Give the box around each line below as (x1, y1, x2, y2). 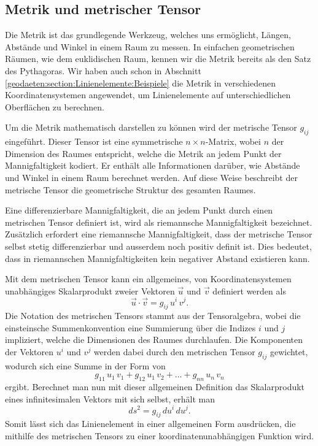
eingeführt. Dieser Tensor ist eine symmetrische (5, 135, 183, 148)
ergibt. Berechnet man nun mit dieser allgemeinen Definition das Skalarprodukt (5, 380, 305, 393)
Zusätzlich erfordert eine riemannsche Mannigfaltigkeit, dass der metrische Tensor (5, 228, 312, 240)
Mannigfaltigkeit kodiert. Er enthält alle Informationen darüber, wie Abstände (5, 159, 300, 172)
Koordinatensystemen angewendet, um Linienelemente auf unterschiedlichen (5, 88, 291, 101)
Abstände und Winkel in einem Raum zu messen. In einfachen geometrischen (5, 40, 295, 53)
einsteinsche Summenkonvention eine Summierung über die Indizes (5, 321, 256, 334)
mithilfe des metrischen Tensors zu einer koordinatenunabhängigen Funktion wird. (5, 429, 314, 442)
